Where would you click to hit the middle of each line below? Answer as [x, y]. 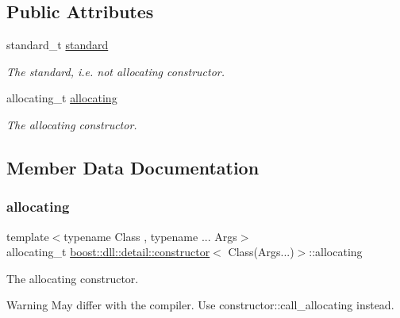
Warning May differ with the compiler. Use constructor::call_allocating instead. [200, 305]
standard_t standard [58, 45]
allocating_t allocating [62, 98]
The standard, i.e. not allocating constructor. [116, 71]
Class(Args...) [261, 252]
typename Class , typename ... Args [150, 236]
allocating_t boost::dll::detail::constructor [108, 252]
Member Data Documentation [133, 167]
